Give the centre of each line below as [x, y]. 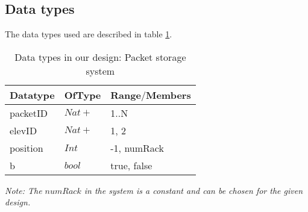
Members [168, 95]
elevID [24, 130]
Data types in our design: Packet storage [100, 57]
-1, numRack [137, 148]
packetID [29, 113]
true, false [131, 165]
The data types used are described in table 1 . [89, 34]
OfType [83, 95]
